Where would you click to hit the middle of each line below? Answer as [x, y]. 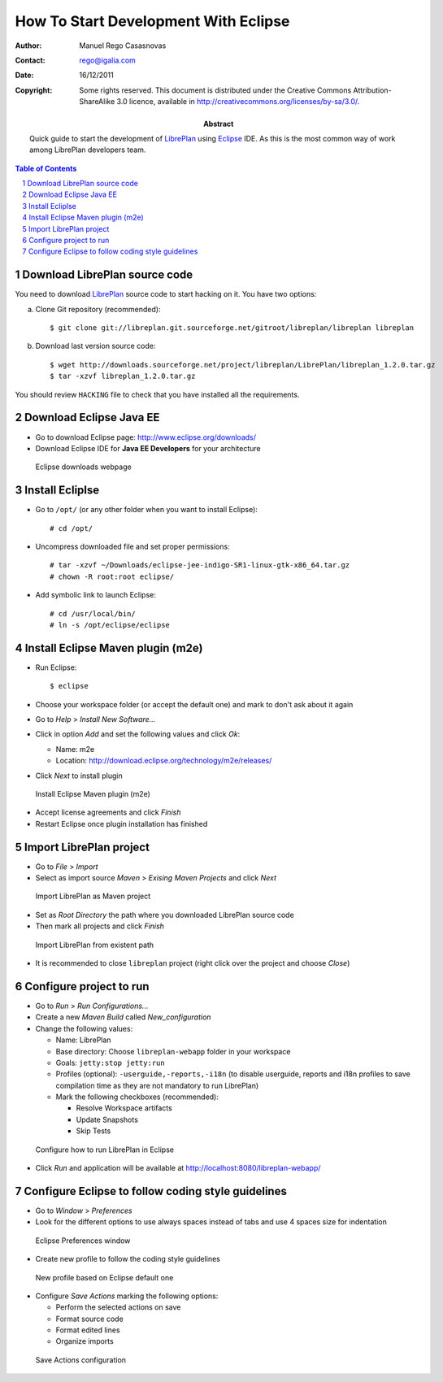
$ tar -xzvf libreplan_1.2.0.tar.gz [123, 376]
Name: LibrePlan [83, 1040]
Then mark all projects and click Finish [100, 926]
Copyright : [34, 90]
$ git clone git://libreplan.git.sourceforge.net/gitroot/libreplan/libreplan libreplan [232, 328]
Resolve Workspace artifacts [124, 1108]
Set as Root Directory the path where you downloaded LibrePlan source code [165, 915]
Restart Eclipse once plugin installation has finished [122, 824]
